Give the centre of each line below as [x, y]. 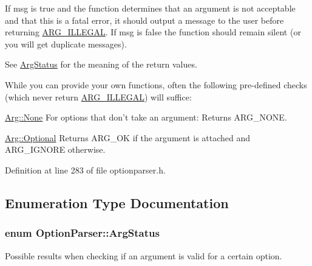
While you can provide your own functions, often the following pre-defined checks [156, 84]
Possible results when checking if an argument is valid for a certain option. [144, 255]
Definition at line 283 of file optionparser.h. [85, 170]
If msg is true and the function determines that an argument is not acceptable [150, 8]
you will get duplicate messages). [66, 44]
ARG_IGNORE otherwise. [55, 149]
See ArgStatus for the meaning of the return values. [101, 64]
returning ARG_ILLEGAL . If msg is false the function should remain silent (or [153, 32]
